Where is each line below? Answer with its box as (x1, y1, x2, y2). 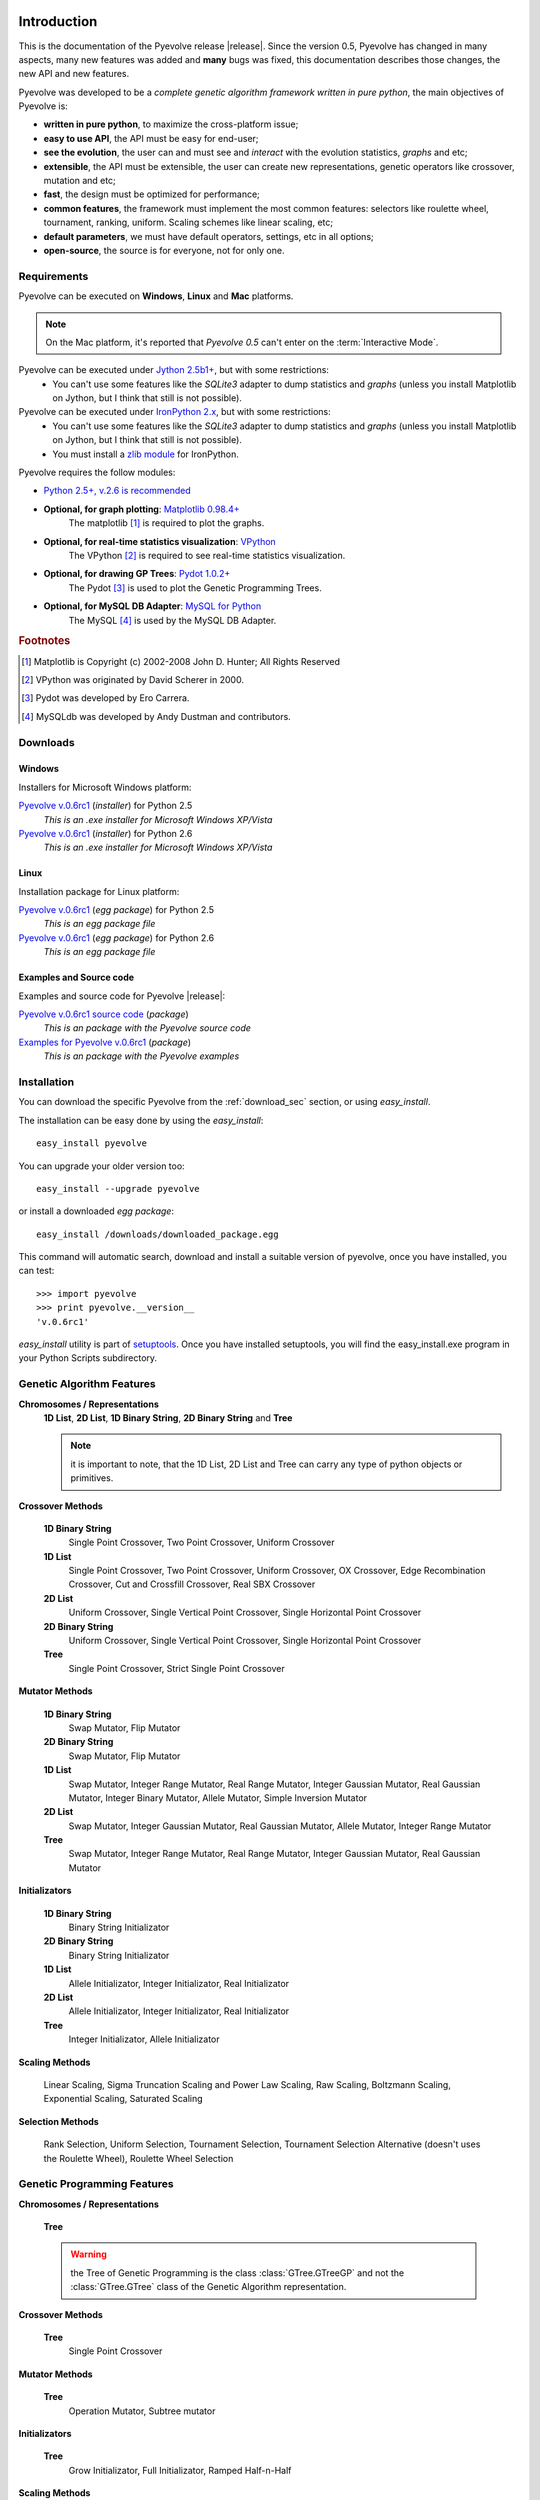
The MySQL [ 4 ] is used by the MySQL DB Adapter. (68, 614, 277, 626)
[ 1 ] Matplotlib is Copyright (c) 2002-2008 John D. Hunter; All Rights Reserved (21, 655, 340, 667)
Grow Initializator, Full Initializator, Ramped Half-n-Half (68, 2464, 292, 2476)
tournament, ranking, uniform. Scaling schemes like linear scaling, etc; (43, 216, 334, 229)
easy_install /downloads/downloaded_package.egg (36, 1228, 279, 1240)
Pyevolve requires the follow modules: (18, 466, 176, 479)
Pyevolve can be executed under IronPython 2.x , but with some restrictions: (18, 406, 331, 418)
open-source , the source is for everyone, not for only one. (43, 244, 285, 256)
